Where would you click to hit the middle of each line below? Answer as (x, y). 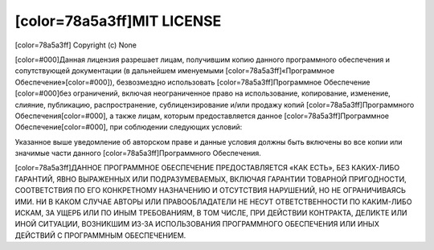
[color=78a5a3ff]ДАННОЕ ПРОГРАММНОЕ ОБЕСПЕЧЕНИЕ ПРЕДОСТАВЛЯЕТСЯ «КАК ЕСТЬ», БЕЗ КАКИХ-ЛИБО (207, 168)
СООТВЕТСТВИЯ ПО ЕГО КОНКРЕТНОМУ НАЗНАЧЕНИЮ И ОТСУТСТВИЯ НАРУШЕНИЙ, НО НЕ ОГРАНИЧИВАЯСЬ (210, 191)
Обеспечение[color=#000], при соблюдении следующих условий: (129, 127)
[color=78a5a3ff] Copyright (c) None (76, 45)
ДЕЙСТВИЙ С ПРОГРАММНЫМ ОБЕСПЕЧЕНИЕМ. (100, 235)
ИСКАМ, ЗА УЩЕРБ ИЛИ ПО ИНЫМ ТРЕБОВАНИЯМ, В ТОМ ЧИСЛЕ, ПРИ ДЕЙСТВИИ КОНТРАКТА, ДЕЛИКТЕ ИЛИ (211, 213)
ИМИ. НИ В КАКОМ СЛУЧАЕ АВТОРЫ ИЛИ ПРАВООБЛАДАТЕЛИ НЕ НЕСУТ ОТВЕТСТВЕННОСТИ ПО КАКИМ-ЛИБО (213, 202)
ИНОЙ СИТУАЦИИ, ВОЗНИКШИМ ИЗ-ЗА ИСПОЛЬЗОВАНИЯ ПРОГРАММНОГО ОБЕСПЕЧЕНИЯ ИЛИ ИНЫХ (197, 224)
